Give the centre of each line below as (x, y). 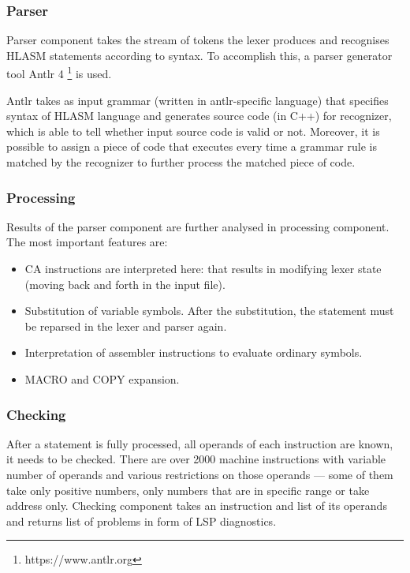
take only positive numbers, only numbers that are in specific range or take (188, 490)
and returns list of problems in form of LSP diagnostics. (142, 521)
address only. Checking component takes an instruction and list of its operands (197, 506)
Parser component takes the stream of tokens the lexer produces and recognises (198, 40)
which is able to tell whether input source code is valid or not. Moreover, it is (193, 131)
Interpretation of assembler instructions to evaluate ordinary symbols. (194, 352)
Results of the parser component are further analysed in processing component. (198, 226)
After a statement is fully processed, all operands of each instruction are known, (200, 443)
